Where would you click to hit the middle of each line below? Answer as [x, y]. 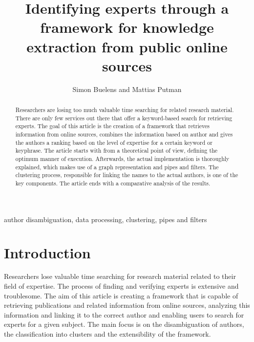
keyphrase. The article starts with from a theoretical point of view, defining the [116, 150]
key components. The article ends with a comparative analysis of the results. [113, 183]
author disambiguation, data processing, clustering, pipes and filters [106, 219]
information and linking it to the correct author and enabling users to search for [124, 314]
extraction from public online [127, 46]
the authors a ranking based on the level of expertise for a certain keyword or [114, 142]
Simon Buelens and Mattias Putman [127, 89]
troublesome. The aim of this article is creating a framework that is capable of [121, 295]
